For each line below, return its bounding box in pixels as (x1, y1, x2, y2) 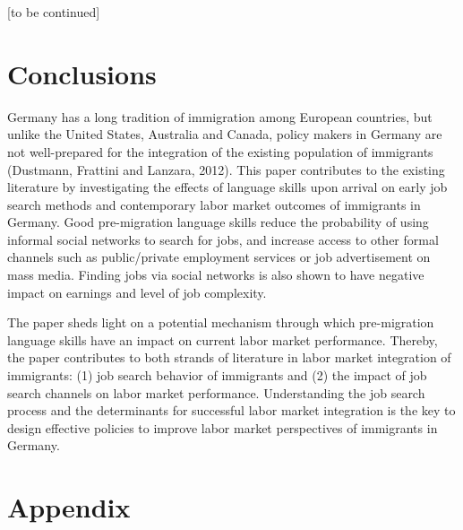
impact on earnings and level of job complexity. (7, 282, 267, 301)
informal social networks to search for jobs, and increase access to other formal (7, 230, 439, 248)
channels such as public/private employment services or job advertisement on (7, 248, 431, 266)
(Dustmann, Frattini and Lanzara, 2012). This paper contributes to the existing (7, 160, 445, 178)
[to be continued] (7, 3, 100, 21)
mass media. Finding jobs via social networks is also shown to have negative (7, 265, 424, 284)
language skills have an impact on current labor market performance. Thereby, (7, 330, 438, 349)
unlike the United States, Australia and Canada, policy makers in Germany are (7, 125, 442, 143)
